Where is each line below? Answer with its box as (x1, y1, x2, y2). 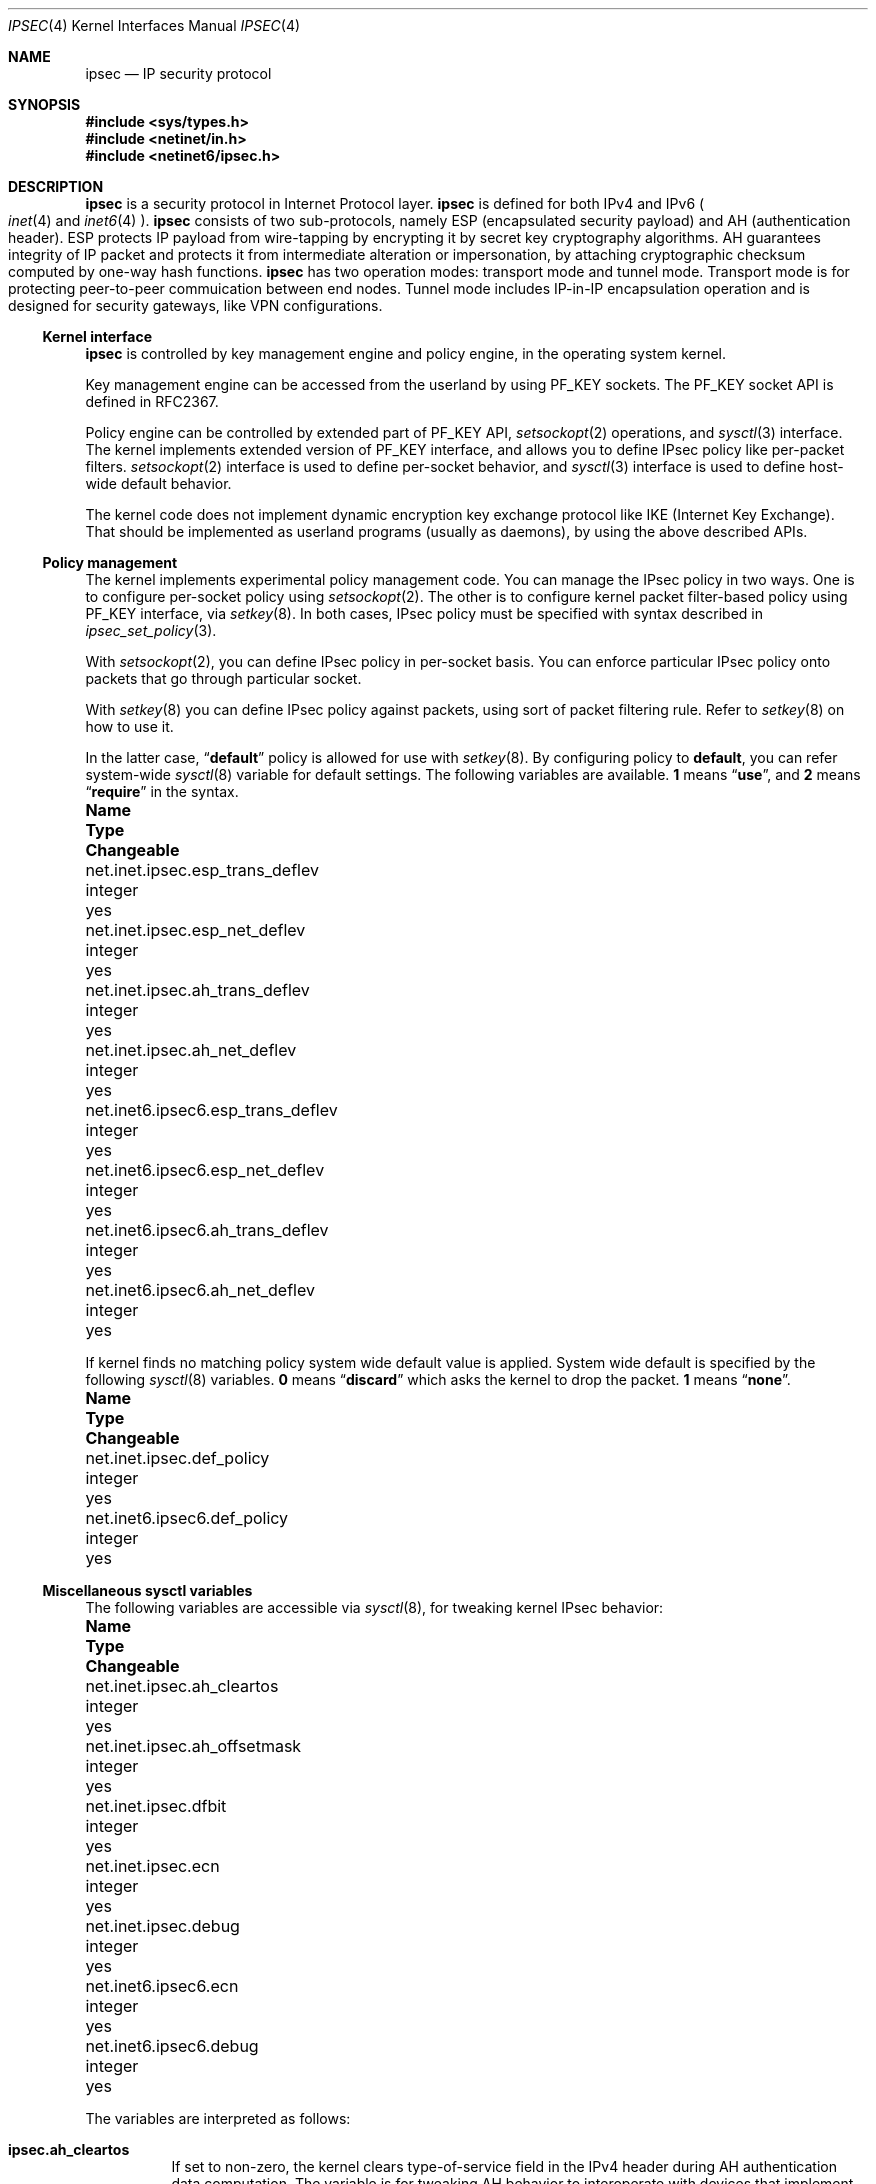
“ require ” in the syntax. (85, 783, 239, 800)
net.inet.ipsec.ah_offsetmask (85, 1736, 302, 1756)
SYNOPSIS (8, 96, 81, 113)
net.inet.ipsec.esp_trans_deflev (85, 860, 319, 880)
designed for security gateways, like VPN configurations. (8, 297, 383, 314)
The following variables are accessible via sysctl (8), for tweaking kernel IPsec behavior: (85, 1599, 664, 1616)
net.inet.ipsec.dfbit (85, 1796, 227, 1816)
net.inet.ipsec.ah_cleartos (85, 1676, 279, 1696)
